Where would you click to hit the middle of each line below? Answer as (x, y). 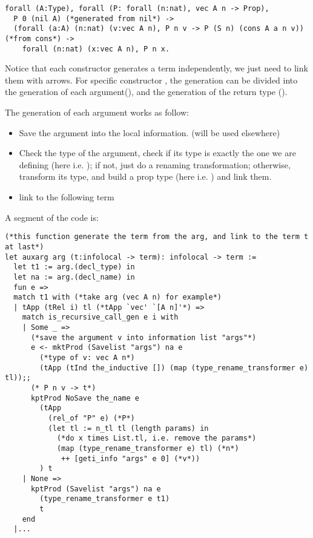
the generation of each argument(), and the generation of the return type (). (146, 92)
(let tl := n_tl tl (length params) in (128, 428)
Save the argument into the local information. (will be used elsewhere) (150, 132)
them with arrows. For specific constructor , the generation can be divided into (151, 80)
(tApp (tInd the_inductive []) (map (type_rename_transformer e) (174, 368)
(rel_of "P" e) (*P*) (91, 418)
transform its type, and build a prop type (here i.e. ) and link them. (145, 176)
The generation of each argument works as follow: (97, 112)
